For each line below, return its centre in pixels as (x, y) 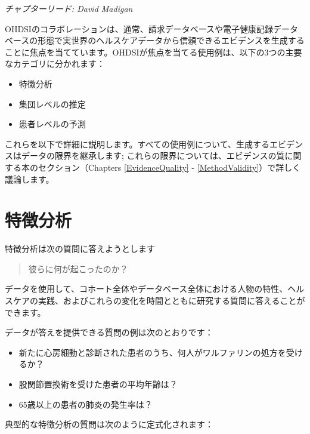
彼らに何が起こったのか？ (78, 268)
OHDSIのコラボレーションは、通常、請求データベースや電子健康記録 (139, 28)
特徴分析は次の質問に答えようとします (80, 249)
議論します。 (30, 179)
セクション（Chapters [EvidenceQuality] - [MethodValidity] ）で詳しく (169, 167)
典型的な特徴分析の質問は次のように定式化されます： (109, 424)
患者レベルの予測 (52, 124)
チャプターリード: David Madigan (69, 8)
